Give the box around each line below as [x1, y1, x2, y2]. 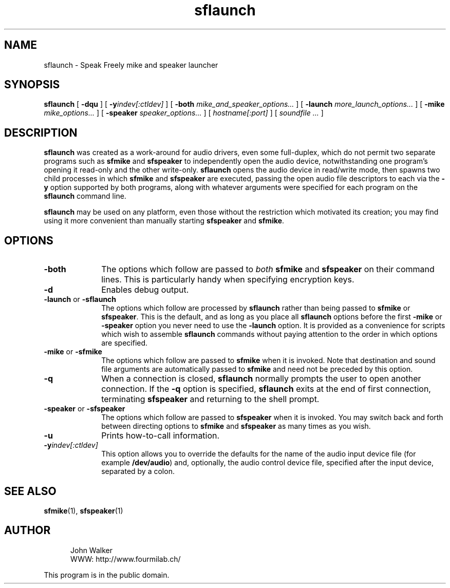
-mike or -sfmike [44, 347, 102, 356]
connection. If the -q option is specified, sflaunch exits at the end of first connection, [101, 384, 431, 394]
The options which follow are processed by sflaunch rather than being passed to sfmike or [101, 304, 410, 313]
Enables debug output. [101, 284, 189, 295]
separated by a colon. [101, 467, 175, 476]
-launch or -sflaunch [44, 295, 117, 304]
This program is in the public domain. [44, 570, 170, 579]
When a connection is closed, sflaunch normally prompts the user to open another [101, 373, 421, 384]
